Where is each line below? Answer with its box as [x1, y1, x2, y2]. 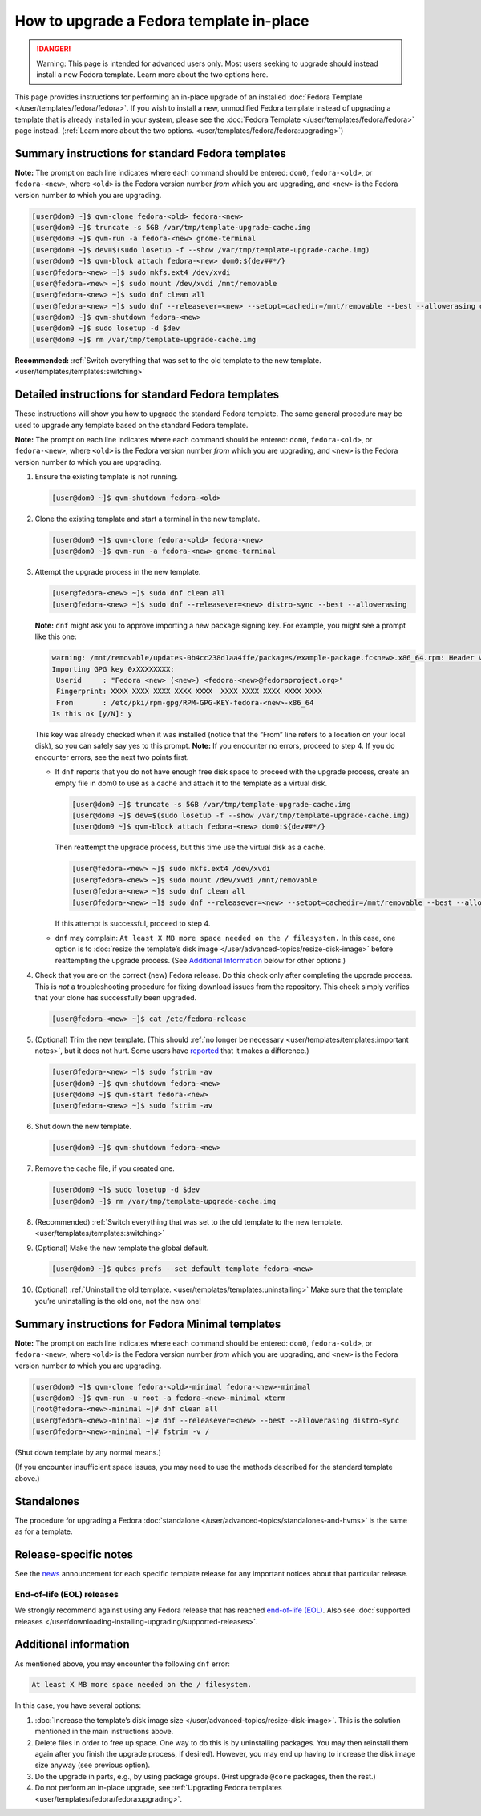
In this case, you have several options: [14, 1701, 142, 1710]
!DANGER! [36, 44, 71, 54]
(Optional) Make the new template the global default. [34, 1243, 209, 1253]
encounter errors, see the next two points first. [34, 752, 189, 761]
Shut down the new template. [34, 1122, 132, 1132]
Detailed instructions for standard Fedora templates [14, 388, 280, 402]
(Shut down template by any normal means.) [14, 1447, 162, 1458]
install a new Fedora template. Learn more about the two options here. [36, 70, 269, 79]
